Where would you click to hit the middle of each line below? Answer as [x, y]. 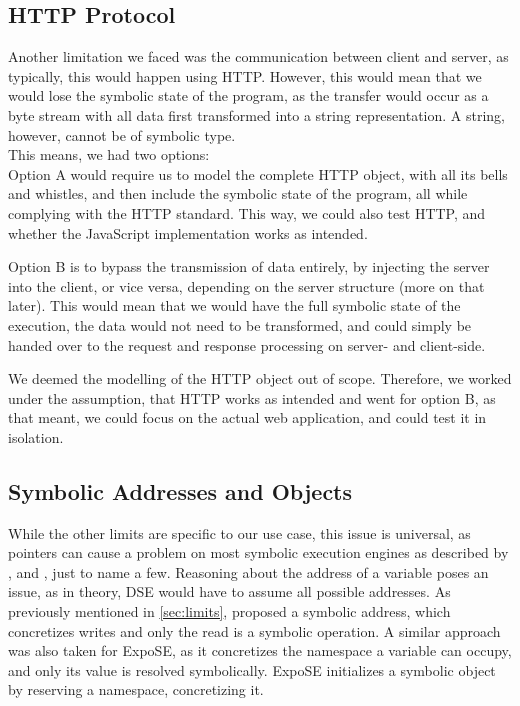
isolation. [36, 436]
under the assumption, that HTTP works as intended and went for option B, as [252, 397]
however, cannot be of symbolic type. [122, 134]
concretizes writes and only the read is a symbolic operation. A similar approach [254, 630]
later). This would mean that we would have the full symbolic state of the [234, 305]
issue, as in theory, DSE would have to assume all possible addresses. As [229, 591]
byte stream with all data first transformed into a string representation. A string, [257, 114]
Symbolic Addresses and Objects [180, 490]
